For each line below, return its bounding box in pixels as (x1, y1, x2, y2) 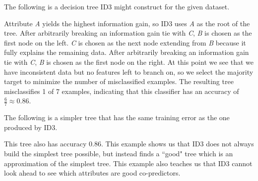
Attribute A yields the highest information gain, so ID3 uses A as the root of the (4, 18, 250, 28)
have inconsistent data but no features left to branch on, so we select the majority (4, 66, 254, 77)
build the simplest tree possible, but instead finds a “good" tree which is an (4, 148, 233, 158)
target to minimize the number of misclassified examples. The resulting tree (4, 76, 234, 87)
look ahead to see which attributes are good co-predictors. (4, 168, 181, 178)
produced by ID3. (4, 122, 58, 132)
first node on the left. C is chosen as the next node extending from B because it (4, 37, 246, 47)
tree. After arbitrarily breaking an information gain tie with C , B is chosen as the (4, 28, 252, 38)
